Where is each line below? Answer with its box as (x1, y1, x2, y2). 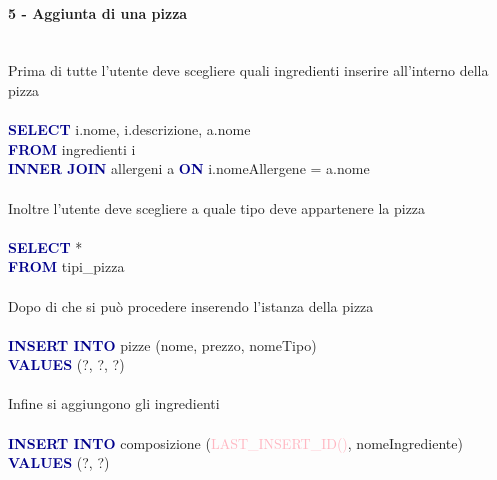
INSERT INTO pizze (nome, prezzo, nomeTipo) (8, 334, 317, 355)
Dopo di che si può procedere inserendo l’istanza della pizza (8, 295, 374, 316)
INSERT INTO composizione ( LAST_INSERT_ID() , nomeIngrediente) (8, 432, 463, 453)
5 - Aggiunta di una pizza (8, 2, 188, 23)
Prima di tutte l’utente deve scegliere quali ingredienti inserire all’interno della (8, 60, 489, 81)
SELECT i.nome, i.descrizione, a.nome (8, 119, 251, 140)
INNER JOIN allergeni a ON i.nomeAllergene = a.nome (8, 158, 370, 179)
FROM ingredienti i (8, 138, 136, 159)
